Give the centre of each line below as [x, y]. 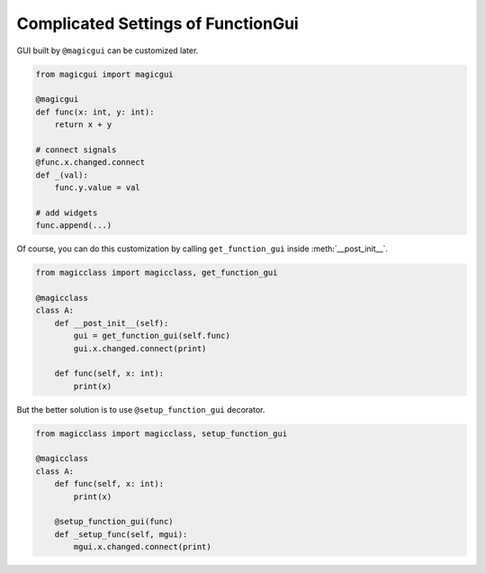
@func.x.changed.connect [90, 163]
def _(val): [62, 175]
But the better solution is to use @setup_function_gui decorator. [141, 409]
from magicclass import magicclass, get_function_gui [157, 273]
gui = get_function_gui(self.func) [152, 336]
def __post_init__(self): [112, 323]
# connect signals [76, 150]
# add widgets [67, 213]
